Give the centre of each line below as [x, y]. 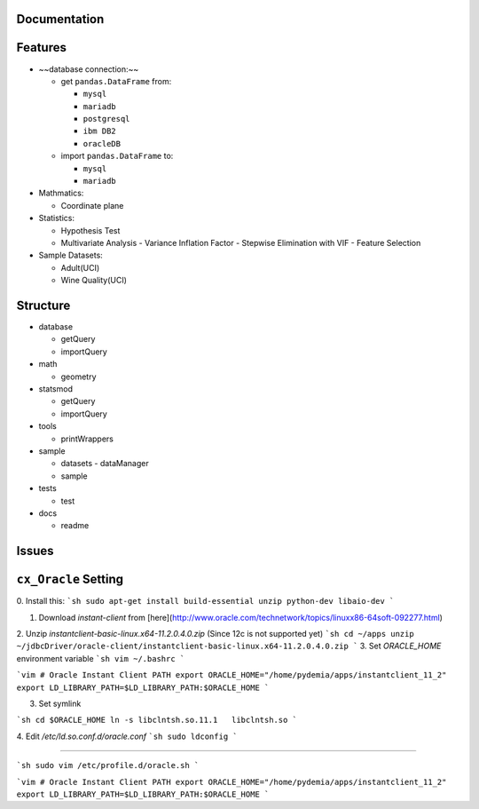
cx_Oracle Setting [70, 579]
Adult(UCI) [80, 267]
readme [75, 526]
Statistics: [57, 218]
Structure [43, 305]
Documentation [60, 19]
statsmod [55, 389]
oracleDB [102, 143]
